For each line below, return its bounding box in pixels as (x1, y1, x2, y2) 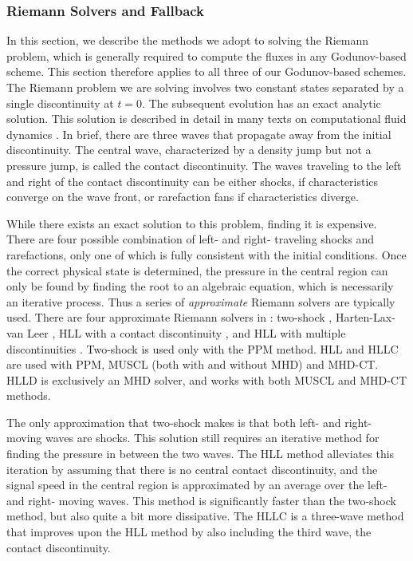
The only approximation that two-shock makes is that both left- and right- (6, 413, 372, 430)
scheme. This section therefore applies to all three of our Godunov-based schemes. (6, 63, 407, 80)
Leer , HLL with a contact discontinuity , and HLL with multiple (27, 324, 346, 341)
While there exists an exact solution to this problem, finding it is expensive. (6, 215, 377, 231)
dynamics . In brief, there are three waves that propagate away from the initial (6, 125, 391, 142)
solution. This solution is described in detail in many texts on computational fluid (6, 110, 407, 127)
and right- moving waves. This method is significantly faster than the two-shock (6, 492, 396, 508)
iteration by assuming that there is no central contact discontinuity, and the (6, 460, 378, 477)
